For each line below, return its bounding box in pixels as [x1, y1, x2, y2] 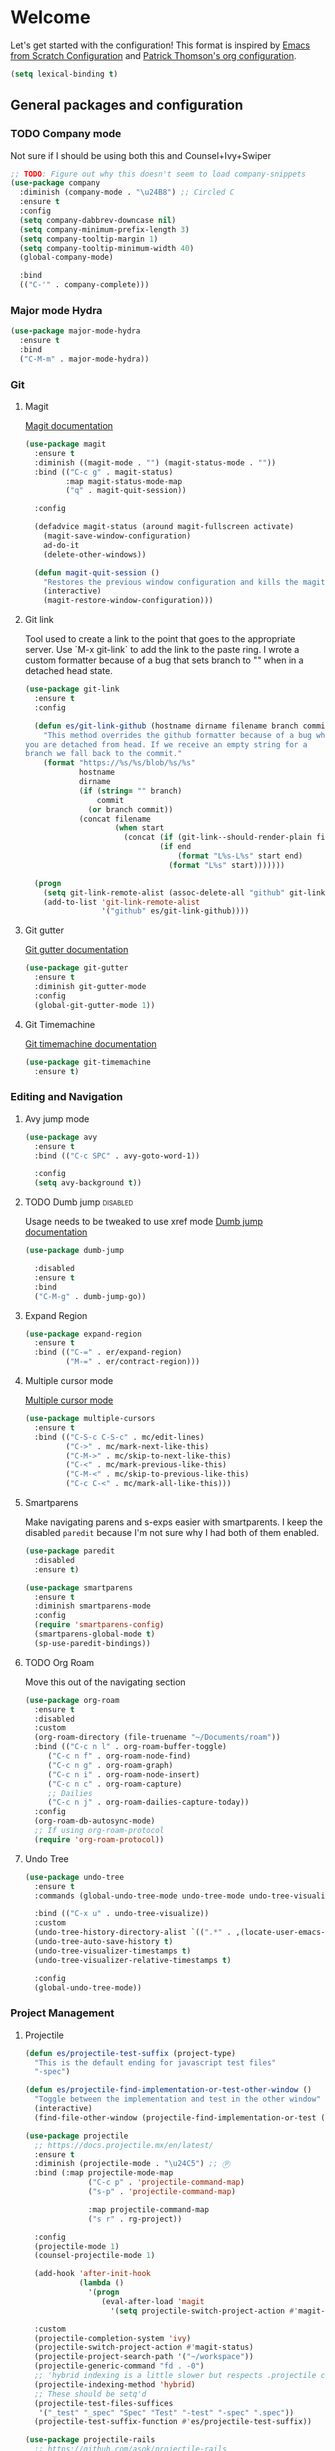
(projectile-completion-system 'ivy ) [34, 2333, 192, 2343]
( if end [159, 842, 192, 852]
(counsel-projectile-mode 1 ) [34, 2251, 156, 2261]
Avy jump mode [24, 1112, 90, 1125]
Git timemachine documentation [24, 1037, 157, 1050]
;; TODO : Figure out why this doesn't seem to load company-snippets [10, 169, 307, 179]
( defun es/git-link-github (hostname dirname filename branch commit [34, 721, 330, 731]
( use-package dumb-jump [24, 1246, 125, 1256]
